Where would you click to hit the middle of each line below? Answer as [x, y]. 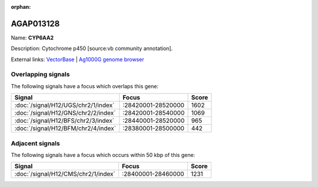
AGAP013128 [35, 24]
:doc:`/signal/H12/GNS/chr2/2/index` [65, 113]
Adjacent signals [35, 143]
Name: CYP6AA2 [32, 38]
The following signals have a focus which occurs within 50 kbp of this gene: [103, 155]
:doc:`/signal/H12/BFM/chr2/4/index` [65, 128]
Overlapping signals [40, 75]
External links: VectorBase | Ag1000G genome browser [77, 59]
